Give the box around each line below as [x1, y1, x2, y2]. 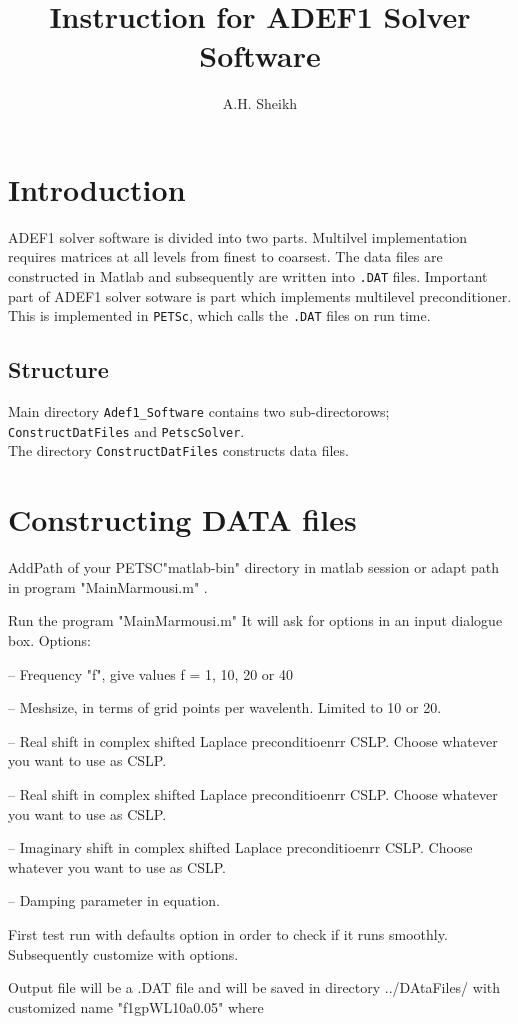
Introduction [8, 168, 186, 209]
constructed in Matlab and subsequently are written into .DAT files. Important [8, 266, 488, 287]
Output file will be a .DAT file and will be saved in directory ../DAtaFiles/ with [8, 977, 500, 998]
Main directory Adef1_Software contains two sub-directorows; [8, 401, 390, 422]
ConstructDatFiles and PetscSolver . [8, 420, 245, 441]
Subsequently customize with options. [8, 943, 239, 964]
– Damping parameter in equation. [8, 890, 220, 911]
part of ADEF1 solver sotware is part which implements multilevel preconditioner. [8, 285, 512, 306]
